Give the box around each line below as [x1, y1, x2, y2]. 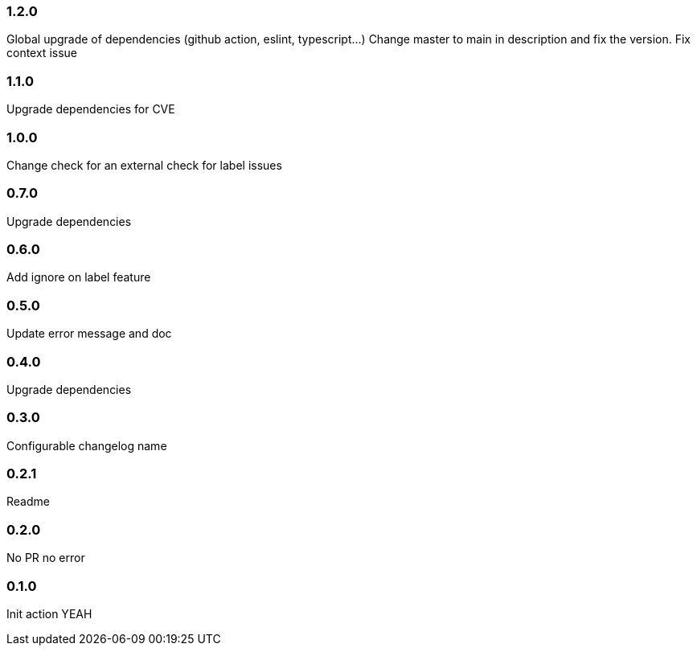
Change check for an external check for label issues [6, 158, 282, 172]
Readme [6, 494, 50, 509]
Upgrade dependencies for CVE [6, 102, 175, 117]
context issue [6, 46, 77, 60]
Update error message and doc [6, 326, 172, 341]
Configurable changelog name [6, 438, 167, 453]
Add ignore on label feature [6, 270, 151, 285]
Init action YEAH [6, 606, 92, 621]
